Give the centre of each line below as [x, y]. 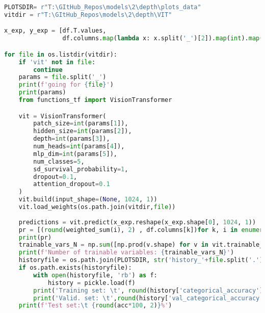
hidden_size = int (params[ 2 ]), [83, 131]
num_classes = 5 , [59, 161]
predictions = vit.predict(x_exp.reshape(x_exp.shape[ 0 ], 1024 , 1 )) [137, 222]
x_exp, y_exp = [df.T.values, [55, 31]
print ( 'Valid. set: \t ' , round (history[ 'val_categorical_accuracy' [148, 298]
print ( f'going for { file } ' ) [66, 85]
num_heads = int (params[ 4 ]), [79, 147]
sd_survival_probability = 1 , [81, 169]
